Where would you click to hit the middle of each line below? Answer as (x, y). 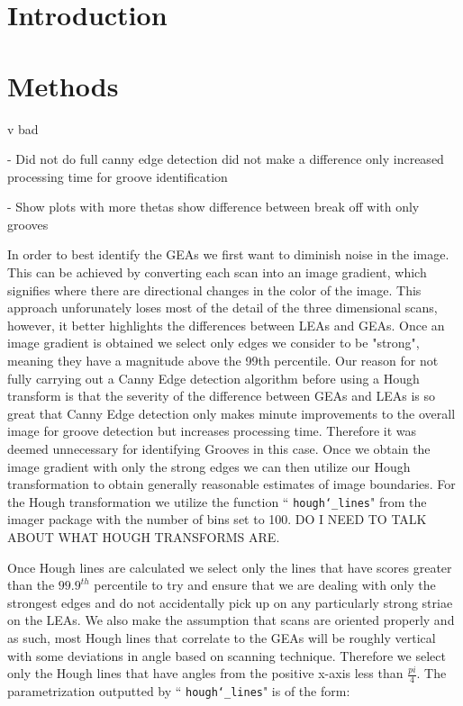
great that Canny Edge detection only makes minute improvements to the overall (231, 413)
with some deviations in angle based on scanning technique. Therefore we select (227, 655)
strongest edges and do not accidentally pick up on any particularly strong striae (230, 602)
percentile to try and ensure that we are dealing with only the (265, 585)
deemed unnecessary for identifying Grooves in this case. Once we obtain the (219, 448)
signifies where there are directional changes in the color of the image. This (214, 290)
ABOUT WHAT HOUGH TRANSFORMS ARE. (144, 537)
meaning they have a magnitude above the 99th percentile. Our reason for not (223, 361)
